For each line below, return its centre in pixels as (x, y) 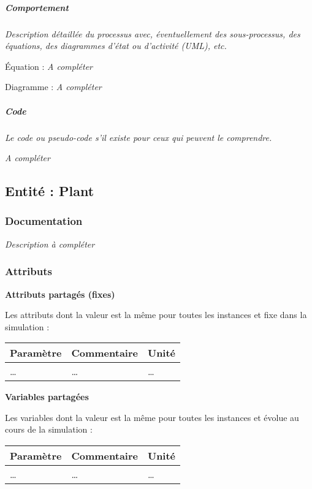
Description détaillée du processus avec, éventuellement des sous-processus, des (153, 33)
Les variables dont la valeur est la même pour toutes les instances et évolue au (152, 417)
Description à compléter (50, 244)
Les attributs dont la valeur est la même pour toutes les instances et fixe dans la (156, 315)
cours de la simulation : (49, 429)
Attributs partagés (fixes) (60, 294)
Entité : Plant (50, 191)
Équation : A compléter (49, 66)
